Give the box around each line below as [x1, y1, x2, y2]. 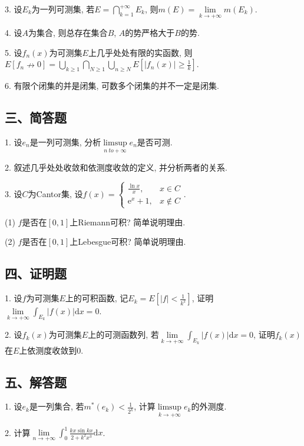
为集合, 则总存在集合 [28, 26, 108, 39]
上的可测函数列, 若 [88, 328, 159, 341]
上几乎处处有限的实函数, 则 [88, 46, 193, 58]
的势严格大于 [125, 26, 175, 39]
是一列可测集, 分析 [29, 136, 101, 148]
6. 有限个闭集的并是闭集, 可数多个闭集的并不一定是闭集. [5, 79, 219, 92]
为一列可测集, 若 [31, 3, 95, 15]
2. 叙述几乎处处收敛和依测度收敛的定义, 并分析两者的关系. [5, 161, 227, 174]
